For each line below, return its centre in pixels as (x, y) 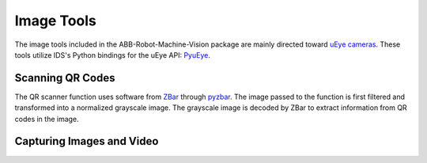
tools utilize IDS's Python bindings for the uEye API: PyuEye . (113, 55)
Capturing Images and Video (87, 141)
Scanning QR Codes (65, 78)
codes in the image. (47, 119)
